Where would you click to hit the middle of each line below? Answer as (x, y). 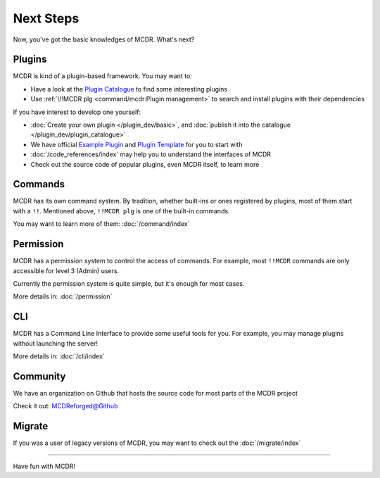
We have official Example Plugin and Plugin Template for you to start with (137, 144)
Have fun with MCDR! (44, 466)
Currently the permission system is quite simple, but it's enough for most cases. (129, 283)
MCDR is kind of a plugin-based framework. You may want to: (103, 76)
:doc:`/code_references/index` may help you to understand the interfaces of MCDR (151, 154)
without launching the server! (56, 343)
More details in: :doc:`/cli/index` (59, 356)
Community (39, 376)
